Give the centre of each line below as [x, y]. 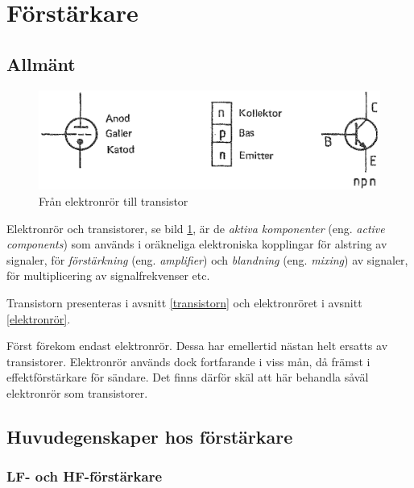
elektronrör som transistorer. [77, 392]
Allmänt [41, 63]
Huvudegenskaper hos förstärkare [150, 436]
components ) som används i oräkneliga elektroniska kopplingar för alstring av [197, 244]
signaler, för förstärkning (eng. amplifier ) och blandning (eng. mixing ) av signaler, [207, 259]
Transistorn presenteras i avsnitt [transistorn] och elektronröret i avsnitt [184, 302]
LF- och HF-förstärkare [85, 476]
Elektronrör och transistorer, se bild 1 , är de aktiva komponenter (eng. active [196, 228]
